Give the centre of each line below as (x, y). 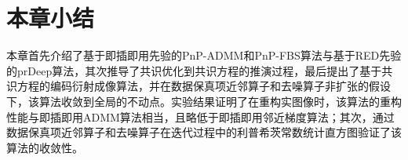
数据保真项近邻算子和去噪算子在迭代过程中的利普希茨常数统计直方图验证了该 (204, 132)
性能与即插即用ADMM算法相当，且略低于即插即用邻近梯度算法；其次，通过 (200, 116)
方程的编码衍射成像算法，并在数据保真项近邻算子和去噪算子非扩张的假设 (204, 86)
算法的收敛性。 (45, 147)
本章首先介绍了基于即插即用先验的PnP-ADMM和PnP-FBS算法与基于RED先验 (204, 55)
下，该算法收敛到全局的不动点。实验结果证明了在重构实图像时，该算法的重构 (204, 101)
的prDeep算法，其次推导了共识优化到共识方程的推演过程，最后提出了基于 (194, 70)
